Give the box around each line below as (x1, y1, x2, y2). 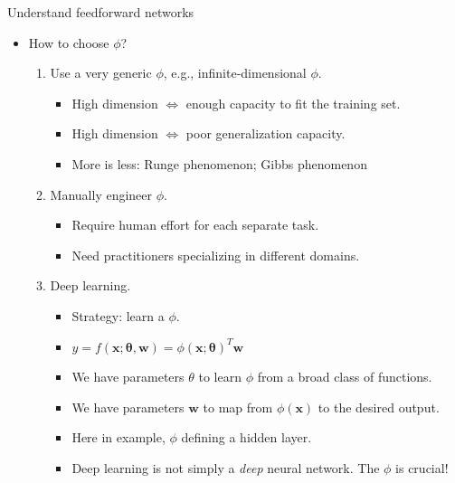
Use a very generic (50, 63, 152, 82)
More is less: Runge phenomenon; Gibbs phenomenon (71, 154, 367, 173)
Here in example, (71, 428, 166, 447)
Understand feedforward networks (7, 3, 194, 21)
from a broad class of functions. (257, 367, 432, 386)
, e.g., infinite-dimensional (163, 63, 307, 82)
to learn (198, 367, 242, 386)
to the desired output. (318, 397, 440, 416)
